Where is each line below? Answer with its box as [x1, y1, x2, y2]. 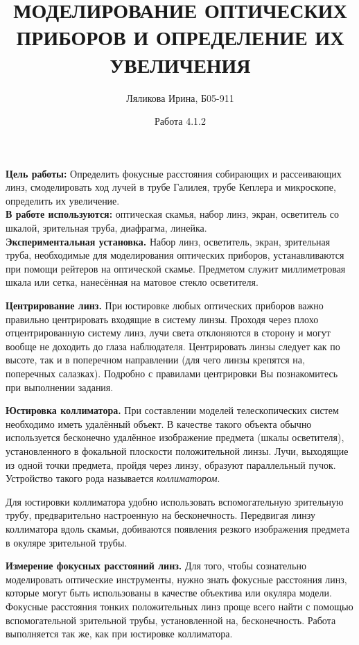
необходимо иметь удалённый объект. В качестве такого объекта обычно [6, 416, 312, 431]
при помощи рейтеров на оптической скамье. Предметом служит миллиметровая [6, 261, 346, 275]
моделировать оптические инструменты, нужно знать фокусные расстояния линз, [6, 571, 347, 586]
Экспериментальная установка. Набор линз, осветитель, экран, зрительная [6, 234, 331, 248]
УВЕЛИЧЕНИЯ [110, 50, 251, 78]
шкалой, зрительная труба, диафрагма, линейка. [6, 221, 207, 235]
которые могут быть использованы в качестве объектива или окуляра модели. [6, 585, 332, 600]
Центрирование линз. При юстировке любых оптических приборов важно [6, 298, 324, 313]
